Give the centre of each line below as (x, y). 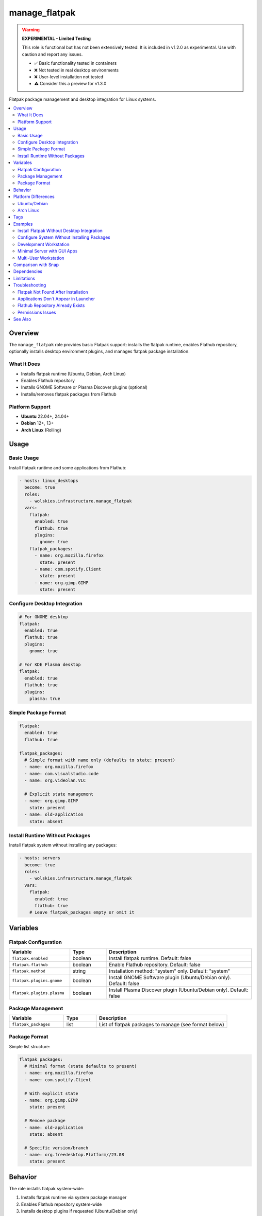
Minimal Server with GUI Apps (48, 251)
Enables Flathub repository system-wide (61, 1204)
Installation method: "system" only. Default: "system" (170, 971)
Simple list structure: (30, 1046)
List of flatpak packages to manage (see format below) (162, 1024)
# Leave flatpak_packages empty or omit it (82, 912)
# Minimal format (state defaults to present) (81, 1066)
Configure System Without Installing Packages (64, 237)
